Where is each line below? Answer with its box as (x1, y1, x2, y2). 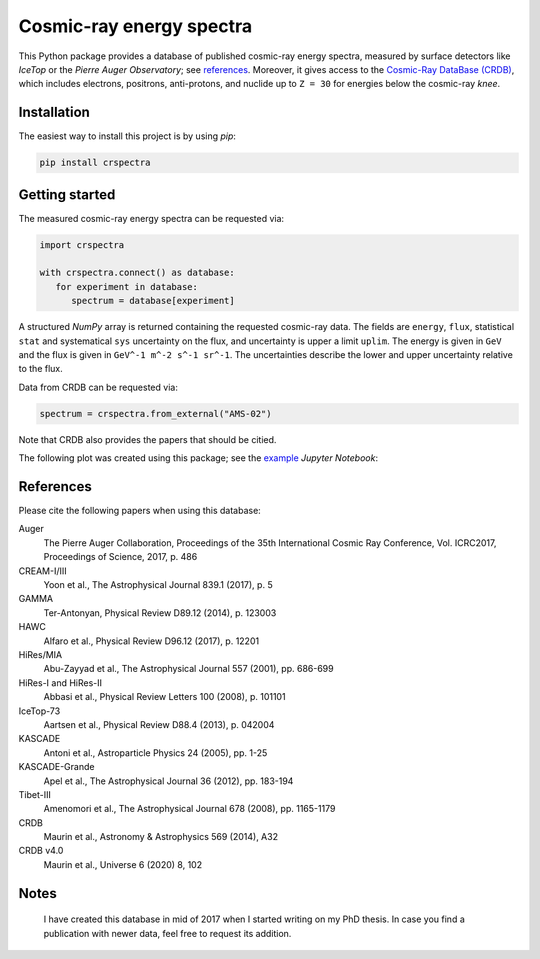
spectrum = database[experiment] (71, 295, 235, 307)
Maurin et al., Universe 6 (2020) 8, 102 (43, 858, 203, 870)
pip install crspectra (39, 157, 151, 169)
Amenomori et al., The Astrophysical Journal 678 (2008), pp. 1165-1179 (43, 803, 336, 815)
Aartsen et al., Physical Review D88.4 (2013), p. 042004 (43, 718, 275, 730)
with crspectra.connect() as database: (39, 267, 235, 279)
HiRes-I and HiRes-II (18, 676, 103, 689)
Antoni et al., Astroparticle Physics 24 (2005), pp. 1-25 (43, 746, 268, 759)
